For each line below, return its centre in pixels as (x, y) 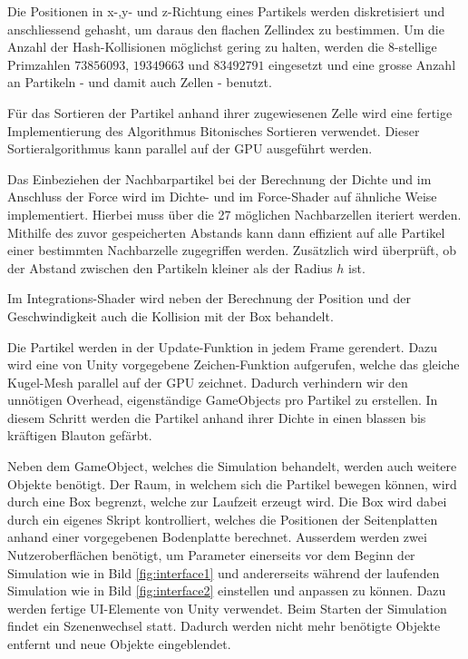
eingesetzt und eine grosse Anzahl (362, 64)
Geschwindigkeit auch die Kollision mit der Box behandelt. (171, 315)
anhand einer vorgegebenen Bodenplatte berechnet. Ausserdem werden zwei (217, 537)
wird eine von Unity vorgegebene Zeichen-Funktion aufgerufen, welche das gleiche (234, 364)
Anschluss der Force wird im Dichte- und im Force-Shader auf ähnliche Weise (222, 197)
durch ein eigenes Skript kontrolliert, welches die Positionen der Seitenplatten (223, 519)
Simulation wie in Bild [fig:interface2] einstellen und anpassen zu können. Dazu (227, 590)
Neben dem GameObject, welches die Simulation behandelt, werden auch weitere (232, 466)
